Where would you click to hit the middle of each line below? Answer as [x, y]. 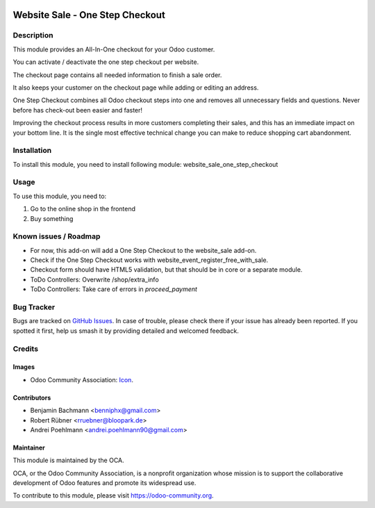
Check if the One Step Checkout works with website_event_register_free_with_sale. [149, 260]
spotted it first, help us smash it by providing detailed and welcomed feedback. [126, 331]
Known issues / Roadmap [57, 236]
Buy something [52, 218]
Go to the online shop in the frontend [83, 209]
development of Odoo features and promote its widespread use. [105, 483]
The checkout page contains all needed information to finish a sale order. [117, 75]
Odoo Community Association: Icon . [82, 379]
